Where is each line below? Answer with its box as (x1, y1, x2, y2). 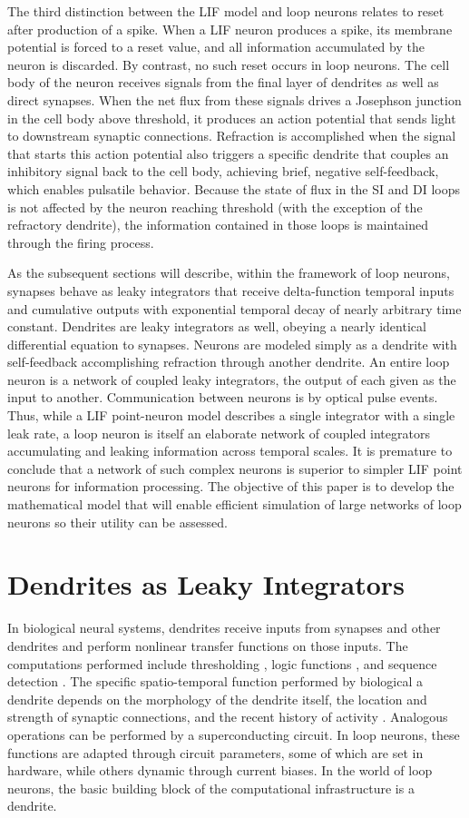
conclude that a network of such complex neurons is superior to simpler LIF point (7, 458, 463, 478)
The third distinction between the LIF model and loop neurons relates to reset (7, 2, 445, 20)
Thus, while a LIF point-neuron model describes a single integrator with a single (7, 406, 455, 425)
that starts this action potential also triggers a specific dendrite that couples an (7, 143, 449, 163)
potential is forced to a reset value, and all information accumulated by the (7, 37, 425, 56)
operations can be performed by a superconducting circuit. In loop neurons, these (7, 724, 460, 744)
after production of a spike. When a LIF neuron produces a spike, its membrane (7, 19, 453, 38)
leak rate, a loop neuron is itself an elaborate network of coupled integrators (7, 423, 430, 442)
